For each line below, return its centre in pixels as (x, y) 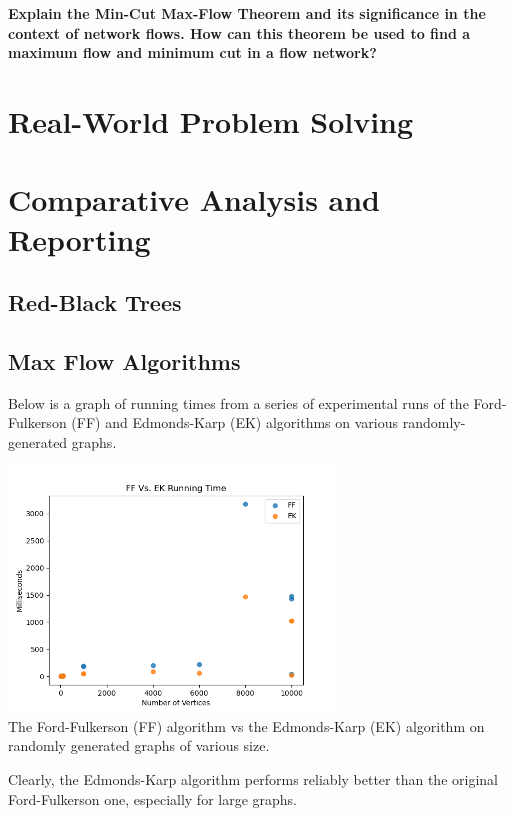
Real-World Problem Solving (211, 120)
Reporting (79, 238)
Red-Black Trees (95, 302)
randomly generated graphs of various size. (139, 745)
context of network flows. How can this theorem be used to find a (239, 32)
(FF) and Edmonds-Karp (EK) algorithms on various (234, 422)
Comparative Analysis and (194, 199)
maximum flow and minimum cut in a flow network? (192, 52)
